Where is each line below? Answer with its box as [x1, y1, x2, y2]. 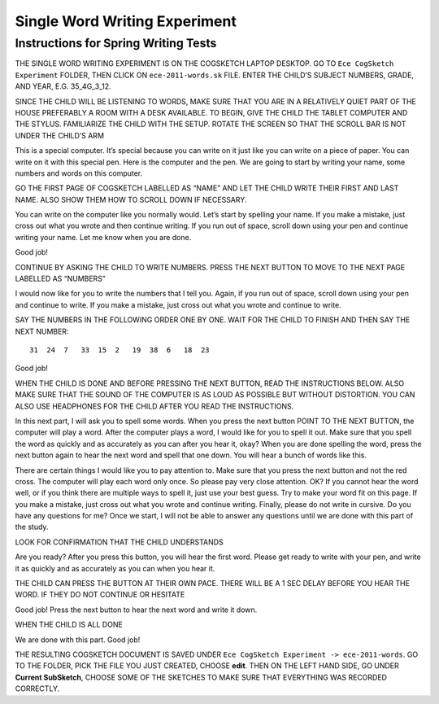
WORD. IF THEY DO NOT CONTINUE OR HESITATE [15, 590, 185, 600]
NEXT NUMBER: [15, 326, 69, 336]
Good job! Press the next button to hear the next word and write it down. [15, 605, 258, 614]
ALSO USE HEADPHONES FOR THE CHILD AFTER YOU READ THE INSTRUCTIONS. [15, 401, 294, 411]
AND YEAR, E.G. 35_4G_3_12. [15, 81, 111, 91]
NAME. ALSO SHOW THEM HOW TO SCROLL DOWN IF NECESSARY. [15, 195, 247, 204]
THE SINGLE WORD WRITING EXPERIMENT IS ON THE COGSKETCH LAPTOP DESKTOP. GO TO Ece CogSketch [15, 59, 394, 68]
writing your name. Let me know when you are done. [15, 232, 192, 242]
